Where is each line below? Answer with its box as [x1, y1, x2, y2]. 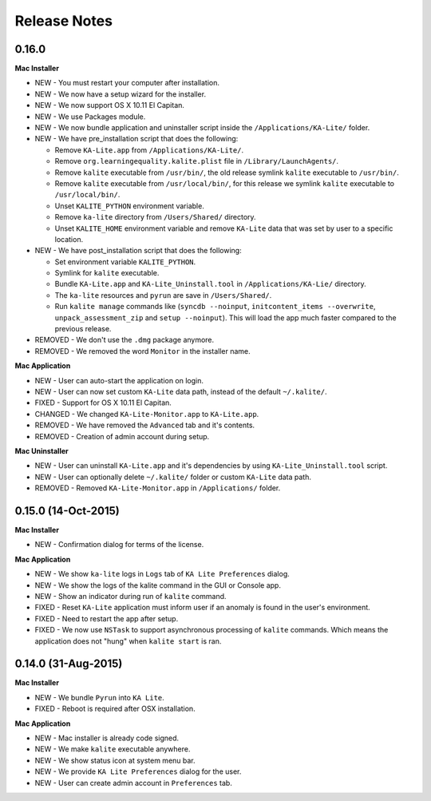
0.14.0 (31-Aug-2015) [14, 657, 123, 671]
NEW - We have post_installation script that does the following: [34, 246, 243, 256]
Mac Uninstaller [14, 446, 69, 455]
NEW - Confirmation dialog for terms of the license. [34, 540, 204, 549]
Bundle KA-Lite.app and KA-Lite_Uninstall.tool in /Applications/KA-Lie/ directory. [54, 280, 366, 289]
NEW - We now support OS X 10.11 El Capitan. [34, 101, 185, 110]
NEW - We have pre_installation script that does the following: [34, 134, 239, 144]
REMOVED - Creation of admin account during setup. [34, 431, 210, 441]
